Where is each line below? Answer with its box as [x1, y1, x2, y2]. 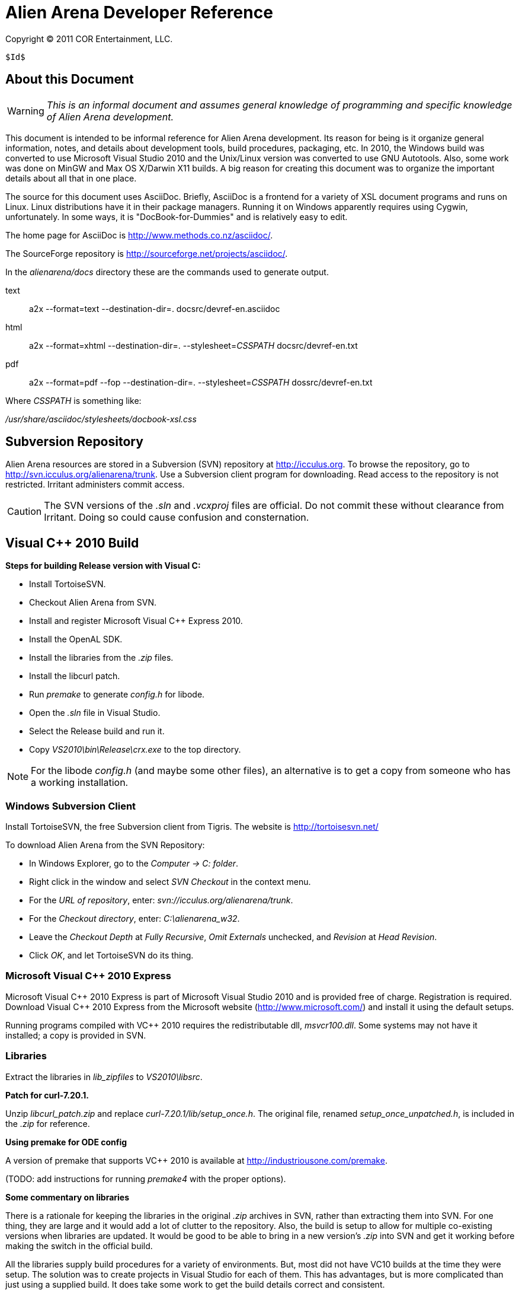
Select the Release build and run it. [29, 726, 165, 737]
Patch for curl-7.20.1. [5, 1090, 89, 1100]
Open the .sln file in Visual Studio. [29, 708, 161, 718]
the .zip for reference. [5, 1118, 90, 1129]
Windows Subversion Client [5, 800, 136, 812]
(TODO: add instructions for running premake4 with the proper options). [5, 1173, 286, 1184]
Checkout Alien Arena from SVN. [29, 597, 157, 608]
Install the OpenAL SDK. [29, 634, 123, 645]
